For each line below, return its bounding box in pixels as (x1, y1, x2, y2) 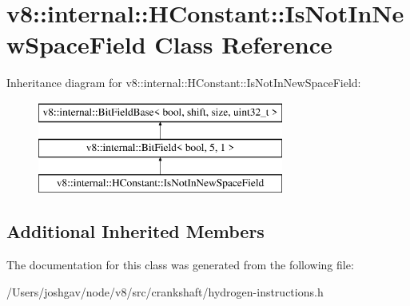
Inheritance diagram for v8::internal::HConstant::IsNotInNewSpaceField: (6, 74, 361, 91)
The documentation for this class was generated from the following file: (6, 256, 354, 273)
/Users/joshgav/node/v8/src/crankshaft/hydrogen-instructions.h (6, 283, 324, 300)
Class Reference (154, 28, 332, 61)
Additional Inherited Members (6, 219, 265, 244)
